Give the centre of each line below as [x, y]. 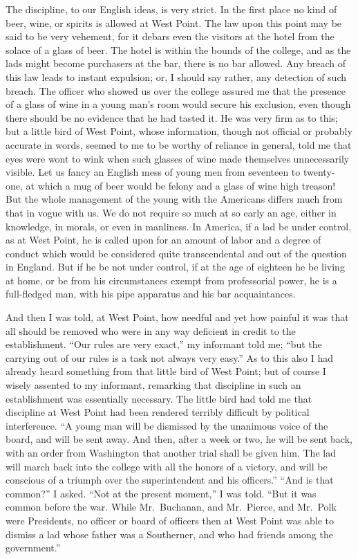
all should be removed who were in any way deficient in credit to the [151, 330]
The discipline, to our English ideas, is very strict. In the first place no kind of [171, 9]
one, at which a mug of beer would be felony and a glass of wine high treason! [171, 185]
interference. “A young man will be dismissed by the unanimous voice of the [167, 425]
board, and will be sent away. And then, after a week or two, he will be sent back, [179, 439]
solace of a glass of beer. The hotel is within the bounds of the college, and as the [178, 49]
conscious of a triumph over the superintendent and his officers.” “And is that [170, 480]
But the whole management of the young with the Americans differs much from [174, 199]
